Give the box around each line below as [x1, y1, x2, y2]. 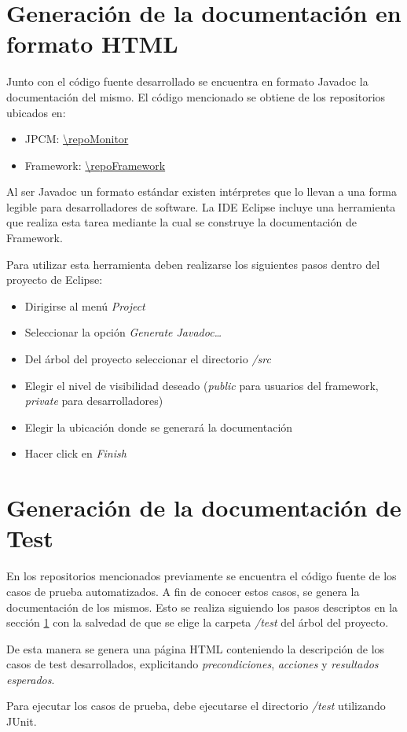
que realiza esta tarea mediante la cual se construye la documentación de [6, 214, 357, 230]
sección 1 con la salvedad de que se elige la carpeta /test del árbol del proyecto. [6, 614, 389, 631]
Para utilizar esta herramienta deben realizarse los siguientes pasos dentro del [6, 256, 380, 272]
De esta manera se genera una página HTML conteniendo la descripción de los [6, 640, 385, 657]
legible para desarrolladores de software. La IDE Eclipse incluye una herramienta [6, 198, 396, 215]
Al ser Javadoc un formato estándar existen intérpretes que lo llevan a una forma [6, 183, 397, 200]
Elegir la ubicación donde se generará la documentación [24, 418, 293, 435]
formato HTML [6, 28, 178, 60]
